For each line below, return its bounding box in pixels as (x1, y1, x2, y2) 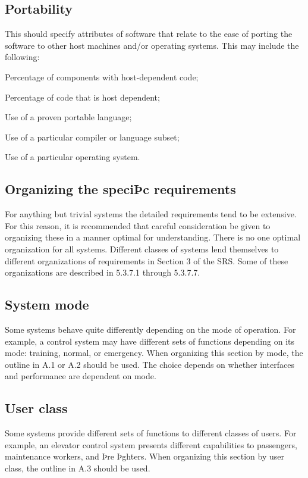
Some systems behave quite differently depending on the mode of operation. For (5, 323, 296, 335)
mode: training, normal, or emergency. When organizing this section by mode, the (5, 346, 303, 359)
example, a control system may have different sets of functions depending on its (5, 335, 295, 347)
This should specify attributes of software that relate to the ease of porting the (5, 27, 293, 40)
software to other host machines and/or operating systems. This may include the (5, 39, 299, 51)
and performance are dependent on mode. (5, 370, 156, 382)
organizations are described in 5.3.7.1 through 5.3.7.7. (5, 266, 200, 279)
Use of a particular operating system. (5, 151, 140, 163)
